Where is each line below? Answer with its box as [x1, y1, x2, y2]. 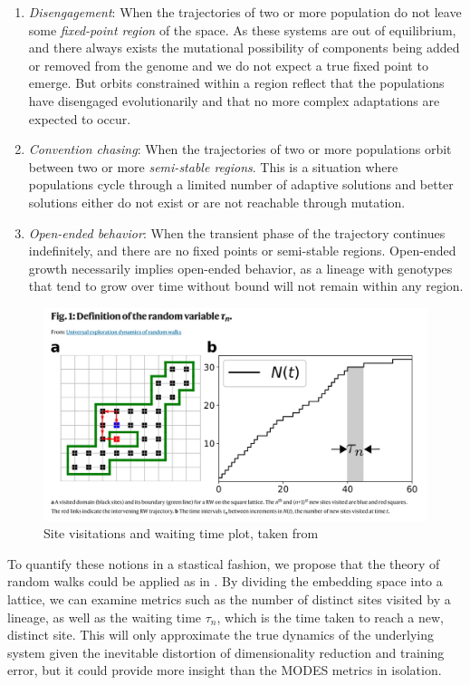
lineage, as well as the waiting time [7, 607, 202, 626]
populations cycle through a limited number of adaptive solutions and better [28, 175, 454, 194]
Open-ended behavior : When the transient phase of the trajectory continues [28, 223, 446, 242]
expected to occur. [28, 109, 131, 128]
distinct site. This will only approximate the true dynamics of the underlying [7, 625, 435, 644]
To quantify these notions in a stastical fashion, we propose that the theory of [7, 554, 440, 573]
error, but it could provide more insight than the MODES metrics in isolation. [7, 661, 442, 680]
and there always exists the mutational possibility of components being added [28, 38, 460, 57]
